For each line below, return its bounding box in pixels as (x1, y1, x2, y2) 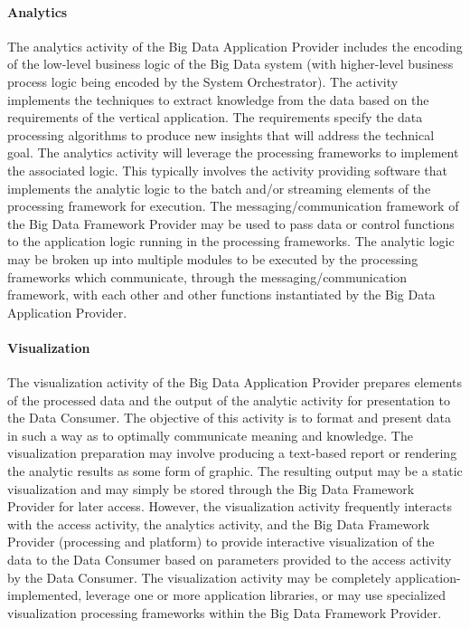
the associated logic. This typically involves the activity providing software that (7, 160, 447, 179)
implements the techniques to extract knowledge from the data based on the (7, 90, 429, 109)
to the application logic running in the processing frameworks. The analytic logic (7, 232, 455, 251)
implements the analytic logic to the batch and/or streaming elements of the (7, 178, 431, 197)
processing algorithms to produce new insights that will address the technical (7, 125, 435, 144)
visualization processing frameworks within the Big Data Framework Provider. (7, 603, 442, 622)
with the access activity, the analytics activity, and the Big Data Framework (7, 514, 430, 533)
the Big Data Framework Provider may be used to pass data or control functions (7, 214, 455, 233)
